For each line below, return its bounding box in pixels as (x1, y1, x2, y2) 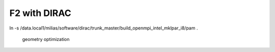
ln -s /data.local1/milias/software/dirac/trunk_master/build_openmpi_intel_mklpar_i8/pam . (9, 25, 198, 31)
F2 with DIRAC (9, 7, 71, 18)
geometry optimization (22, 36, 70, 42)
